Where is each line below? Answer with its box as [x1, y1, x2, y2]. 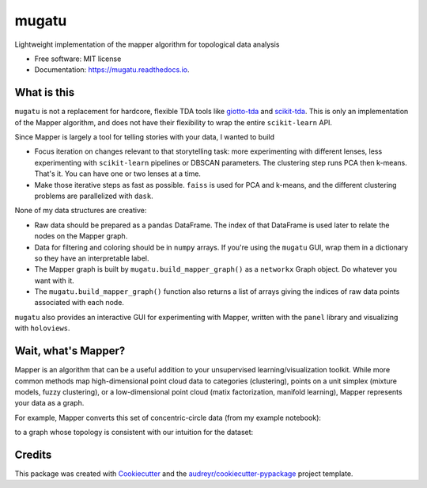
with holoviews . [14, 323, 70, 333]
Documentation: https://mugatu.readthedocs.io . [34, 65, 190, 74]
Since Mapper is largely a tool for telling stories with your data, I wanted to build [14, 132, 275, 142]
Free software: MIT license [34, 54, 122, 63]
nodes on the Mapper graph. [34, 231, 128, 241]
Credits [14, 448, 52, 461]
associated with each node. [34, 298, 124, 307]
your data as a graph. [14, 398, 85, 408]
